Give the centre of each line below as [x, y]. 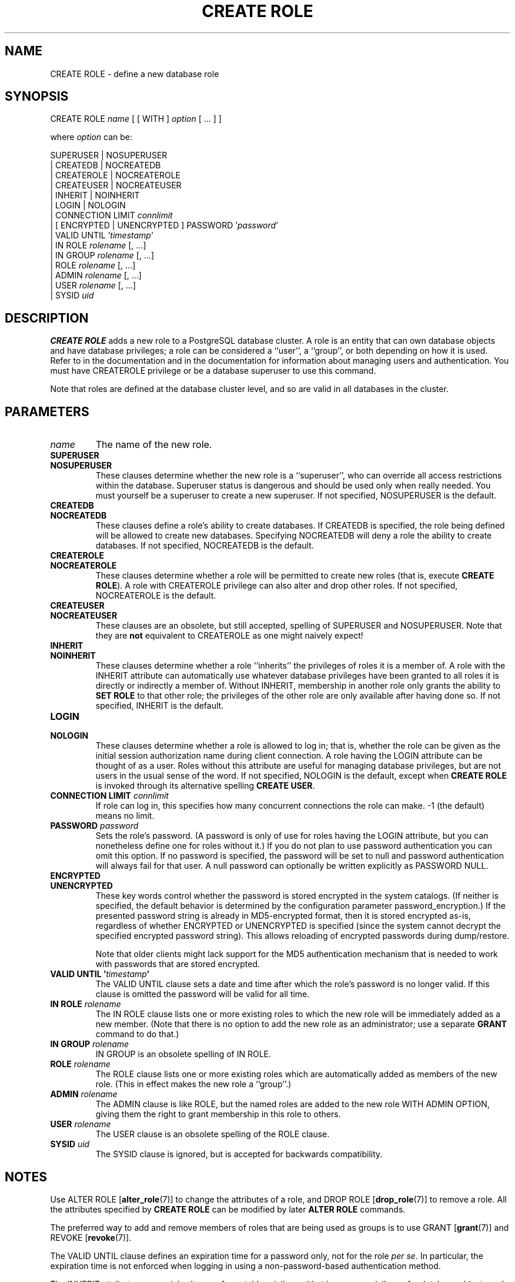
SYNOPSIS [37, 97]
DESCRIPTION [47, 318]
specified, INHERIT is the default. [160, 706]
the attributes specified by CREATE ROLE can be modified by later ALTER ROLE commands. [228, 1209]
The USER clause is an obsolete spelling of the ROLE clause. [213, 1134]
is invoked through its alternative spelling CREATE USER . [205, 786]
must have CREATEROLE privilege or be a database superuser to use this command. [213, 371]
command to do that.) [137, 1034]
